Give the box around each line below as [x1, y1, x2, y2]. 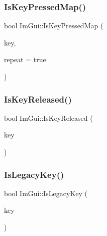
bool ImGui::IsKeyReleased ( [4, 112, 93, 123]
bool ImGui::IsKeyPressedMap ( [4, 20, 103, 31]
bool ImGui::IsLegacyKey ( [4, 187, 88, 198]
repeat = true [4, 54, 46, 65]
